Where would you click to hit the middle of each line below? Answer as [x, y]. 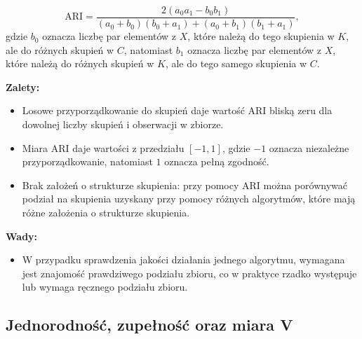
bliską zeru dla [301, 110]
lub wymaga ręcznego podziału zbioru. [105, 287]
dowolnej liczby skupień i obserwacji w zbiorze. [123, 124]
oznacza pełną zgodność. [217, 161]
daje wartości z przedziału [128, 147]
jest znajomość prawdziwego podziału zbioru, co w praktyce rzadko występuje [189, 273]
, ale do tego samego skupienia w [236, 63]
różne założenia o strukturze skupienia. [106, 212]
